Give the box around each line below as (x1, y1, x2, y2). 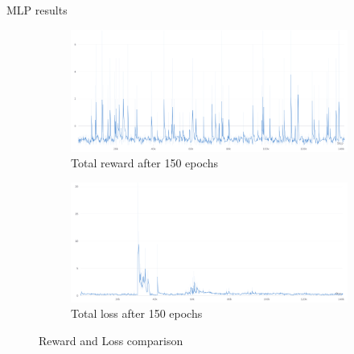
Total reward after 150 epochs (71, 154, 218, 171)
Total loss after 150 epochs (71, 305, 203, 322)
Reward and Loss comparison (39, 331, 183, 348)
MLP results (6, 2, 68, 18)
